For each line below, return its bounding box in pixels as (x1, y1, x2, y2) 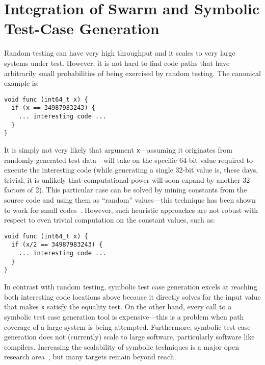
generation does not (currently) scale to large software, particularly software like (4, 331, 255, 342)
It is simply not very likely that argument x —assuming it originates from (4, 144, 232, 155)
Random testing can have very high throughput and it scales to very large (4, 47, 235, 58)
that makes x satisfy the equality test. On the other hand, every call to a (4, 301, 232, 312)
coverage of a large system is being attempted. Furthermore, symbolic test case (4, 321, 251, 332)
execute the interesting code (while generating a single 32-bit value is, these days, (4, 164, 258, 175)
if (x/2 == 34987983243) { (11, 241, 103, 249)
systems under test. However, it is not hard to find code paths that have (4, 57, 230, 68)
